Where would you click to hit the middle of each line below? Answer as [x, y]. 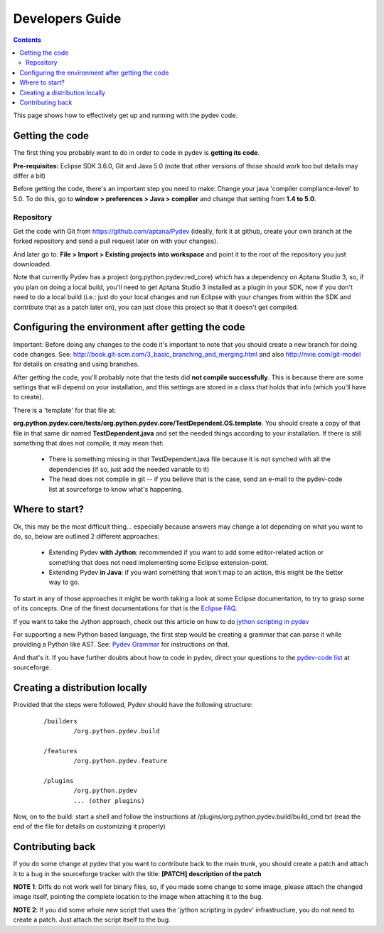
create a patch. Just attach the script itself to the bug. [92, 919]
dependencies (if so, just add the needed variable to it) [129, 469]
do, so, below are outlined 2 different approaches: [86, 536]
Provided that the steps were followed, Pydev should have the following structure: [133, 705]
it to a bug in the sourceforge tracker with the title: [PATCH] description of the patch [137, 873]
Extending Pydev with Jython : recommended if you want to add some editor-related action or [186, 552]
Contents [27, 40]
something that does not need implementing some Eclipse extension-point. [159, 562]
